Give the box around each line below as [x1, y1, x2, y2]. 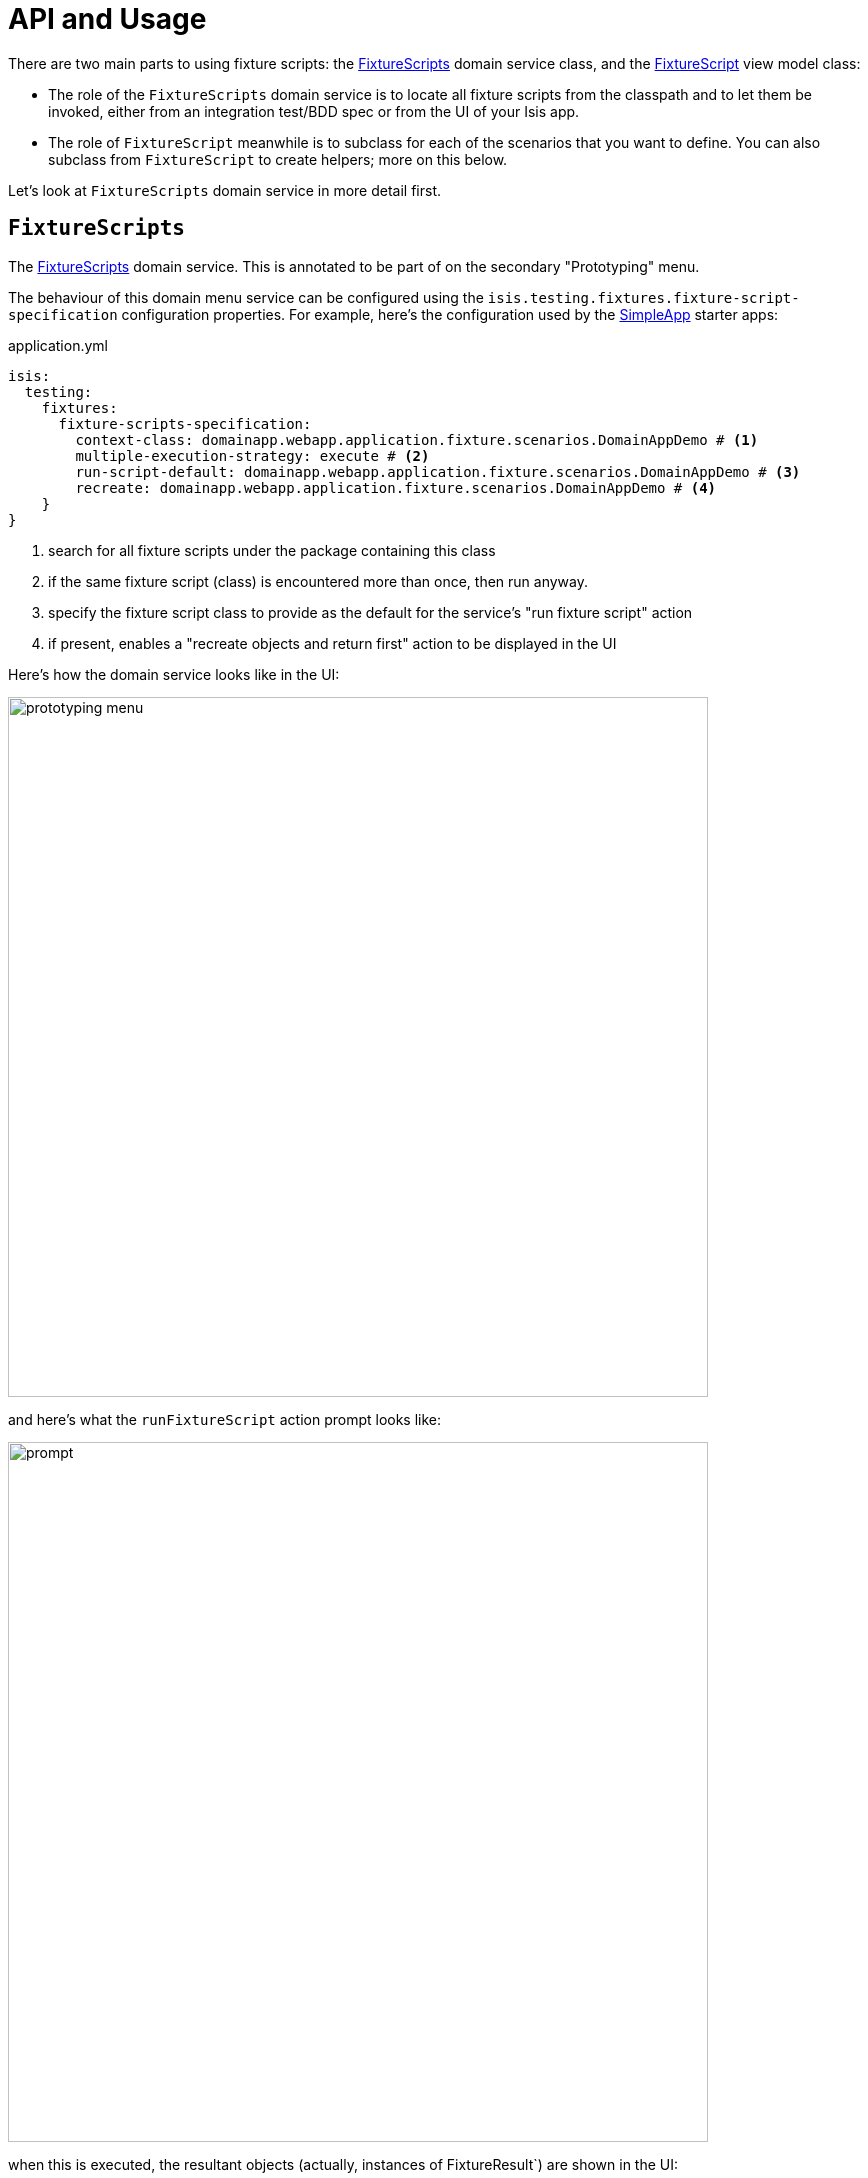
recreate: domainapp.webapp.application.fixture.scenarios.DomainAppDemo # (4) [75, 479, 717, 496]
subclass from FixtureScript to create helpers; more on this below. [48, 150, 508, 168]
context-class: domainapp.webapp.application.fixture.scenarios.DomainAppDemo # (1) [75, 431, 759, 448]
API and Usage [8, 2, 207, 36]
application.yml [8, 336, 108, 354]
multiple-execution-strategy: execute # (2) [75, 447, 430, 464]
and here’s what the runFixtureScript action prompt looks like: [8, 1410, 442, 1428]
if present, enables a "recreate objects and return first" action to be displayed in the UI [48, 634, 617, 652]
